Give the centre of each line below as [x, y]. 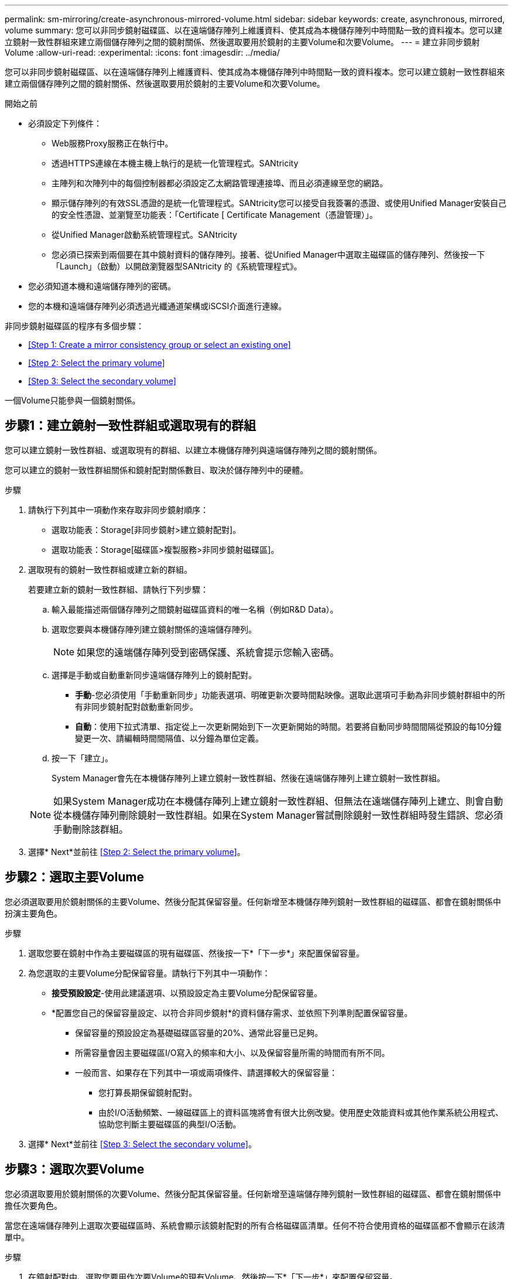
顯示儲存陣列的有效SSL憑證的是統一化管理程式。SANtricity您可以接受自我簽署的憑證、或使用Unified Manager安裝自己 [279, 203]
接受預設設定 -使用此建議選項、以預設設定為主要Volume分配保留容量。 [187, 993]
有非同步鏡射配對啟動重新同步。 [136, 706]
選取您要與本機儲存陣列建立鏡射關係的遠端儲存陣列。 [154, 629]
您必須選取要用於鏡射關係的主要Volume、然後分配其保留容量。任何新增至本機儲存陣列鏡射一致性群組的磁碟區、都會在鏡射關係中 [253, 901]
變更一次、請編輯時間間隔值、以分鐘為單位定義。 [169, 738]
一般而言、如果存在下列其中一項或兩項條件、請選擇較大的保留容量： [206, 1072]
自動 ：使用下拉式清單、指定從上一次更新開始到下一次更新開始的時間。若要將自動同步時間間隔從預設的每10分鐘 [288, 726]
